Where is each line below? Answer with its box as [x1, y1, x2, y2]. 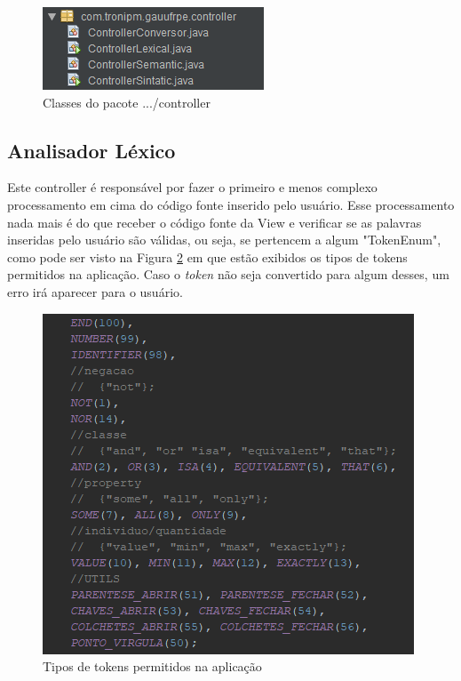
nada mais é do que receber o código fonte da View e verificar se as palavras [7, 212, 422, 231]
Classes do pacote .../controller [43, 92, 211, 111]
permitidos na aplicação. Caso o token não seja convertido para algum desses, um [7, 265, 449, 284]
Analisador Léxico [7, 136, 176, 164]
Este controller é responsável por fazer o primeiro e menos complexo [7, 178, 378, 196]
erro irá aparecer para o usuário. [7, 282, 183, 300]
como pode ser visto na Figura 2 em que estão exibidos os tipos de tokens [7, 247, 408, 266]
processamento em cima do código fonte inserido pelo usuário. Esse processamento [7, 195, 455, 213]
